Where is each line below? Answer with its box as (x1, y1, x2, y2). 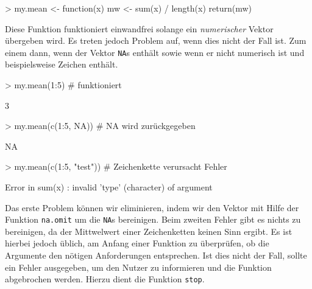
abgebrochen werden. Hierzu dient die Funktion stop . (5, 273, 205, 285)
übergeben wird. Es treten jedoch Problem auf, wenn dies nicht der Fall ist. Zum (5, 34, 307, 47)
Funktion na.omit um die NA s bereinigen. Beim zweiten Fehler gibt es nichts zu (5, 213, 301, 226)
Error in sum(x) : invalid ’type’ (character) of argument (5, 181, 213, 193)
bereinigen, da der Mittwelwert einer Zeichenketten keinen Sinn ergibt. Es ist (5, 225, 292, 237)
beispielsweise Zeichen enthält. (5, 58, 118, 71)
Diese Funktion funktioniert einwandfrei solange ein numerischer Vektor (5, 22, 274, 35)
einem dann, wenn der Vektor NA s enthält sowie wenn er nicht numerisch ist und (5, 46, 305, 58)
